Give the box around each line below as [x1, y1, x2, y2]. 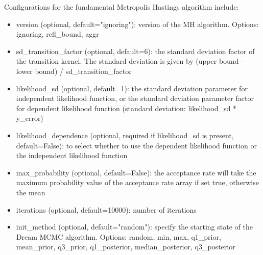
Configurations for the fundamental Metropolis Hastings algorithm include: [4, 2, 239, 12]
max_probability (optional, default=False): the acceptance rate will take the [16, 167, 256, 177]
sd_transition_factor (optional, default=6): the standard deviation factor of [16, 45, 255, 56]
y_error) [16, 113, 43, 123]
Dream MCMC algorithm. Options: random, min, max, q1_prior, [16, 231, 221, 242]
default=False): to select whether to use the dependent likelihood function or [16, 140, 257, 150]
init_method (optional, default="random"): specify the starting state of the [16, 221, 253, 232]
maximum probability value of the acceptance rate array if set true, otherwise [16, 177, 259, 188]
